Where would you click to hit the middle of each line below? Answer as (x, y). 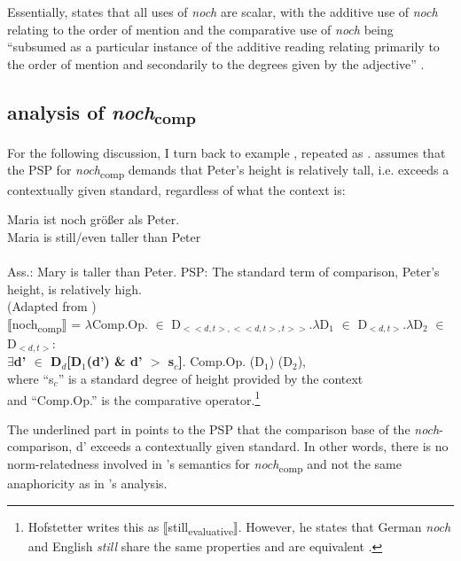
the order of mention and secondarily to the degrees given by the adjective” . (216, 63)
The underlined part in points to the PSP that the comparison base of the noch (223, 429)
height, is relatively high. (74, 288)
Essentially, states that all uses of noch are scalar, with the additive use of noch (223, 12)
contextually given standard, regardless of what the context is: (176, 189)
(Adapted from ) (52, 306)
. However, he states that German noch (344, 526)
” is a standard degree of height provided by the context (211, 378)
